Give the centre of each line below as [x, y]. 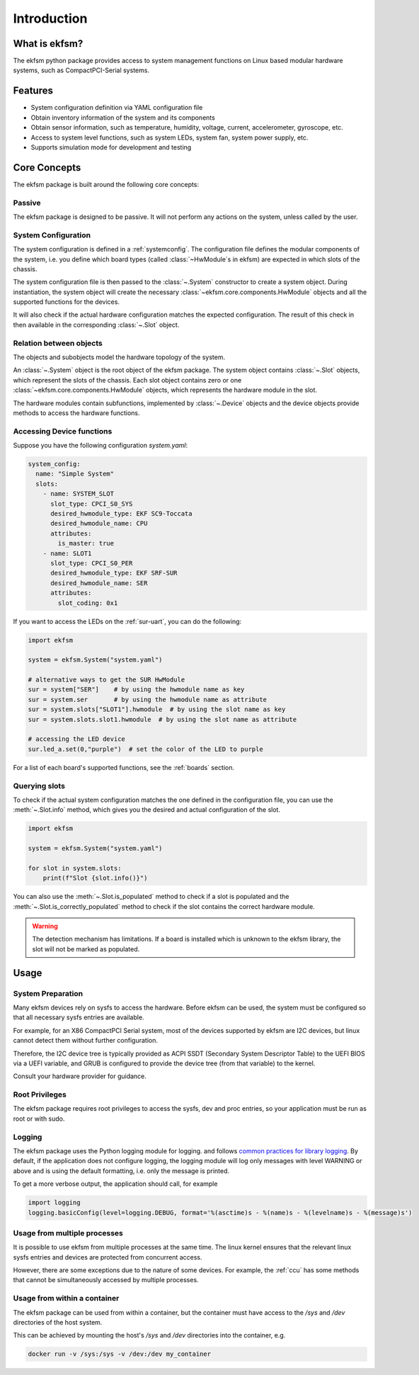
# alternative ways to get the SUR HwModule [107, 680]
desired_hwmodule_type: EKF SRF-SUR [114, 573]
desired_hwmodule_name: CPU [99, 524]
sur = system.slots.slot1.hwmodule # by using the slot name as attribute [162, 719]
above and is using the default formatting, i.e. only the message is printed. [121, 1171]
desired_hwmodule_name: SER [99, 583]
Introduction [50, 18]
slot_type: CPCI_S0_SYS [92, 504]
